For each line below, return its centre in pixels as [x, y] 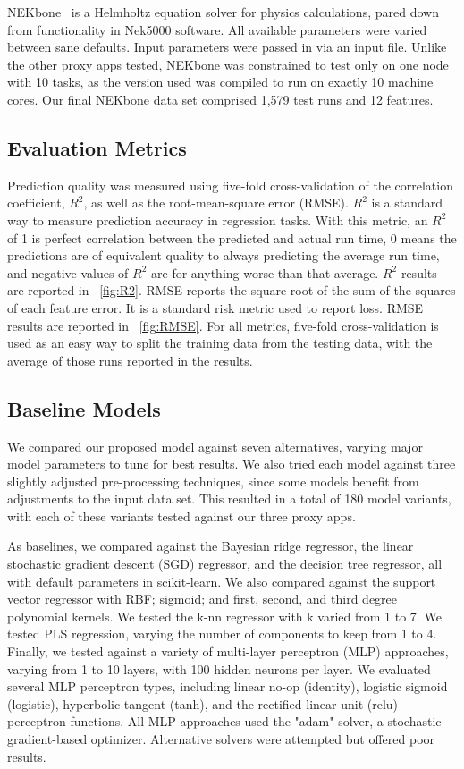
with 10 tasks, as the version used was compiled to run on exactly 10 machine [220, 82]
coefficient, [36, 203]
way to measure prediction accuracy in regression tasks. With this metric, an [218, 220]
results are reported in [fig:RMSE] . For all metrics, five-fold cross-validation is [223, 325]
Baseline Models [84, 408]
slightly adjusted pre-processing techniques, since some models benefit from [213, 481]
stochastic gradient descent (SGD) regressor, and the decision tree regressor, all [225, 564]
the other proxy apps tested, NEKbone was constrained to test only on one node [228, 64]
